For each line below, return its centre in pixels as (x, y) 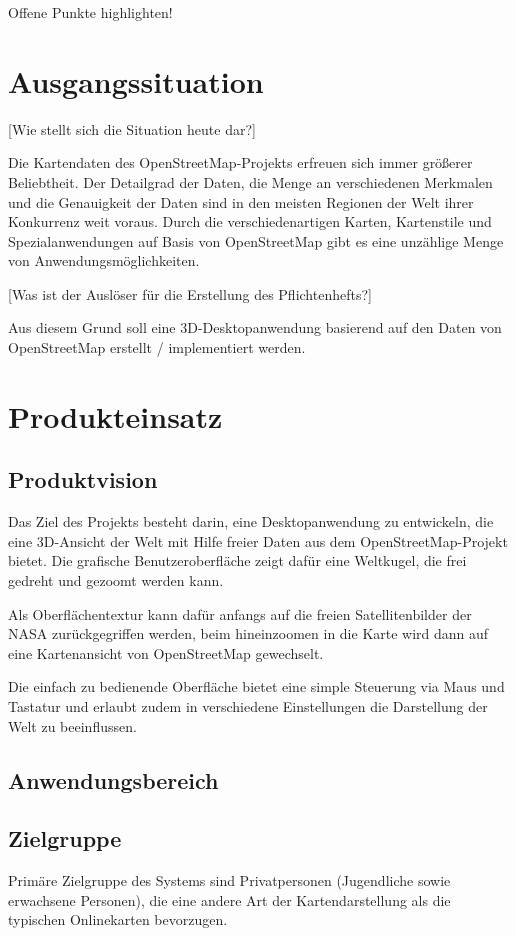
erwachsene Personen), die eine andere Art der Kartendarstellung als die (229, 899)
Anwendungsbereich (113, 779)
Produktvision (83, 479)
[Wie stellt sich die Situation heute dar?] (132, 128)
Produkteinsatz (115, 415)
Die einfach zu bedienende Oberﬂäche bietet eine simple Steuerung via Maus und (256, 686)
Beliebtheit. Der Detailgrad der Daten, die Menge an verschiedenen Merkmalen (250, 181)
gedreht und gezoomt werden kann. (116, 580)
